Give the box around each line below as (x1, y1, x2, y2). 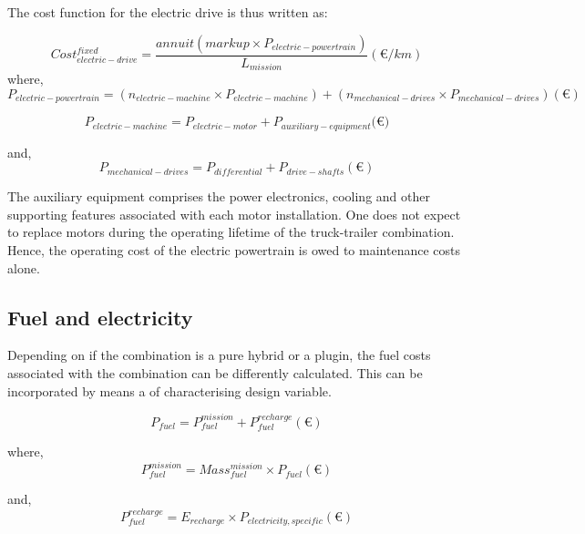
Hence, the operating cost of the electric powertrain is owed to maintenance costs (7, 240, 460, 259)
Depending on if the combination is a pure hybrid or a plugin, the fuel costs (7, 345, 431, 365)
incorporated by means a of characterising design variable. (7, 381, 332, 400)
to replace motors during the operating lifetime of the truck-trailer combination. (7, 222, 455, 241)
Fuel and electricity (7, 303, 193, 331)
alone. (7, 258, 40, 277)
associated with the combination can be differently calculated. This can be (7, 363, 423, 382)
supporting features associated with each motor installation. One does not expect (7, 204, 461, 223)
